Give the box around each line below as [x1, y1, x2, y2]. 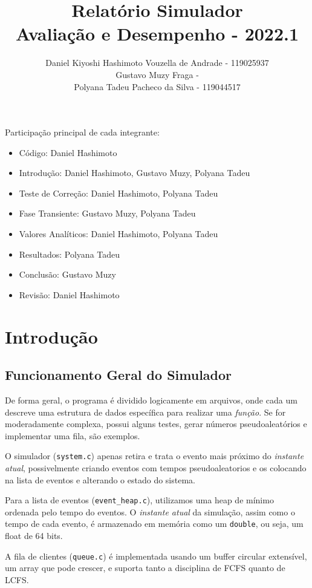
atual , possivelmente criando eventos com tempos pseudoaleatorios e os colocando [5, 462, 307, 474]
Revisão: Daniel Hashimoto [19, 288, 120, 301]
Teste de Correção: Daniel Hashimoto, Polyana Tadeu [19, 186, 218, 199]
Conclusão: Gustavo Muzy [19, 268, 116, 281]
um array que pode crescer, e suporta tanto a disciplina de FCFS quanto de [5, 561, 285, 574]
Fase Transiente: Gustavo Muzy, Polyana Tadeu [19, 207, 196, 220]
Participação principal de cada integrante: [5, 126, 160, 139]
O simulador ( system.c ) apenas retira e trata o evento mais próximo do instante [5, 449, 304, 462]
